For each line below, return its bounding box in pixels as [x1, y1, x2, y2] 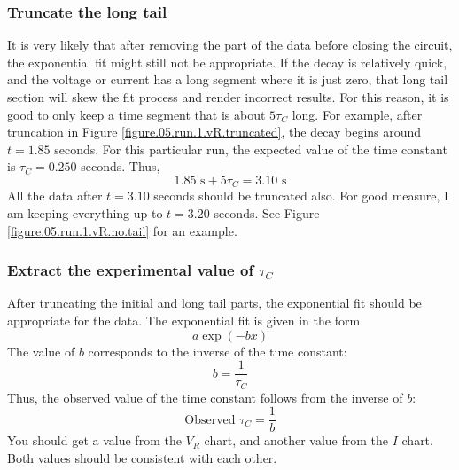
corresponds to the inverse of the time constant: [88, 341, 347, 360]
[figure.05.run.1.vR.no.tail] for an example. [7, 221, 237, 239]
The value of [7, 341, 75, 360]
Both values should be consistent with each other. [7, 448, 277, 466]
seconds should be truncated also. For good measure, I [153, 186, 449, 205]
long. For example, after [292, 105, 423, 123]
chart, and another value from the [204, 431, 389, 450]
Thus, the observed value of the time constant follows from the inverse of [7, 388, 403, 406]
